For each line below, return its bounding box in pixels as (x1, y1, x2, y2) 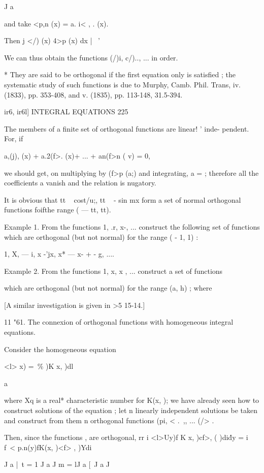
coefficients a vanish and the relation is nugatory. (4, 177, 156, 188)
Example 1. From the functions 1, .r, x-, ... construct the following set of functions (4, 221, 260, 232)
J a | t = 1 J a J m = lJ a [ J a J (4, 459, 110, 469)
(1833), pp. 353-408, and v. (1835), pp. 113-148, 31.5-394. (4, 89, 183, 100)
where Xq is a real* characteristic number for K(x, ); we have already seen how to (4, 395, 259, 405)
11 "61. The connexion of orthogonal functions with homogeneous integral (4, 317, 234, 327)
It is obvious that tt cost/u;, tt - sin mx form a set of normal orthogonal (4, 194, 241, 205)
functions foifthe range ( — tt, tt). (4, 204, 111, 215)
